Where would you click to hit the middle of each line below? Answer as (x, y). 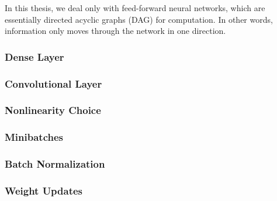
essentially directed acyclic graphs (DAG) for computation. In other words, (139, 19)
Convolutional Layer (53, 83)
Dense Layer (34, 56)
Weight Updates (44, 190)
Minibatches (34, 137)
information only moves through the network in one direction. (115, 31)
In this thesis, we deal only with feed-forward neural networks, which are (135, 8)
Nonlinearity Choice (53, 110)
